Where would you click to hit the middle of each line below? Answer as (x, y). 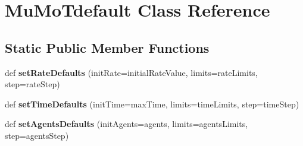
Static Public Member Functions (107, 47)
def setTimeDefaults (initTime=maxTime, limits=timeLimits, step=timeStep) (152, 104)
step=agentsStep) (37, 135)
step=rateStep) (32, 84)
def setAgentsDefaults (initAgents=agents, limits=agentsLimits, (126, 124)
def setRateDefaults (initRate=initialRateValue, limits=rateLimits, (131, 72)
